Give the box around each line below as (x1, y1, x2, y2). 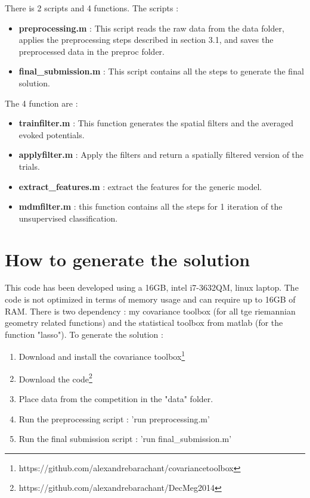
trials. (18, 160, 40, 172)
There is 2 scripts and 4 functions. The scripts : (5, 2, 179, 14)
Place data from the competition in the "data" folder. (18, 392, 213, 404)
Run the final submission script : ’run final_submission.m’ (18, 432, 232, 445)
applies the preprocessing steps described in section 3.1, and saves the (18, 33, 274, 46)
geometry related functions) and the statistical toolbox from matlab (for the (5, 316, 283, 329)
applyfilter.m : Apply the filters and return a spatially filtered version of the (18, 148, 304, 161)
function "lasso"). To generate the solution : (5, 328, 163, 340)
